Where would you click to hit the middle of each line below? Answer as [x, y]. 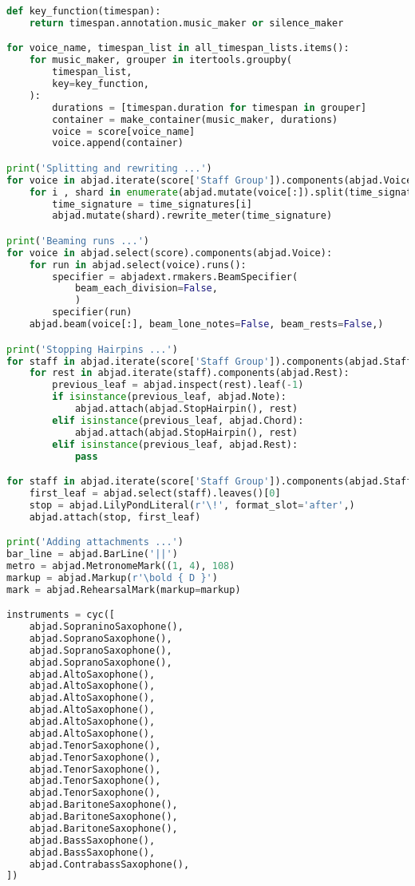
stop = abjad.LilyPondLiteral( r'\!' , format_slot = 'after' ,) [192, 505]
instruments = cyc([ [61, 615]
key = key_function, [101, 84]
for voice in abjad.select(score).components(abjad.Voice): [170, 253]
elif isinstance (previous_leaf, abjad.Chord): [178, 420]
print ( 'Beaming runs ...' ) [78, 241]
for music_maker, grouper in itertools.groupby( [160, 60]
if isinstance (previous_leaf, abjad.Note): [169, 397]
